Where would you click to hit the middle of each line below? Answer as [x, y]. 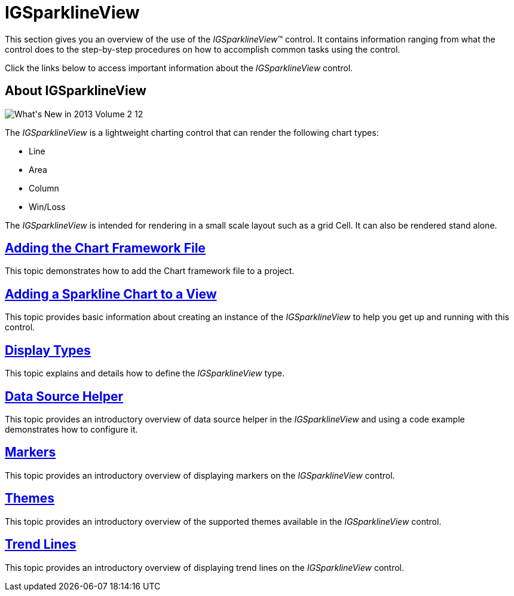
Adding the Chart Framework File [105, 248]
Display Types [48, 350]
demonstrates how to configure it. [71, 429]
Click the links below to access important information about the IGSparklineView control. [179, 68]
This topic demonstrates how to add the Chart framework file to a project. [150, 271]
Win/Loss [47, 206]
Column [44, 188]
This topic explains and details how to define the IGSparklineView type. [145, 373]
